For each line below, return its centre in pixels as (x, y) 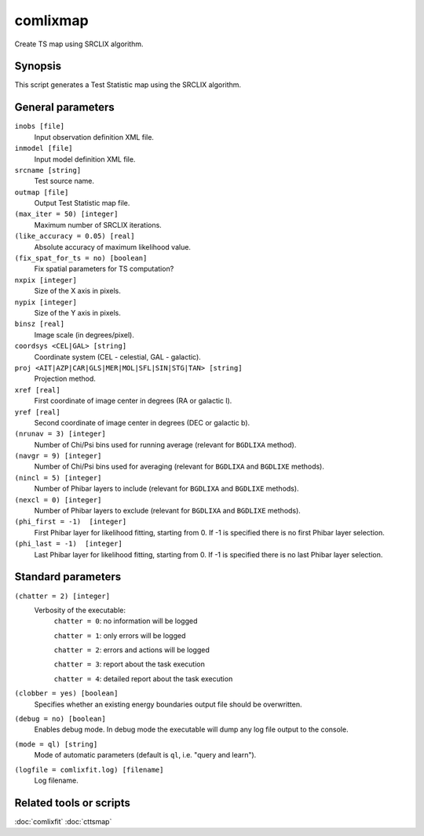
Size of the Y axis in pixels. (77, 313)
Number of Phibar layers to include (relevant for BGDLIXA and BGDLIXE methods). (166, 489)
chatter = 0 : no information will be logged (126, 621)
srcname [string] (48, 170)
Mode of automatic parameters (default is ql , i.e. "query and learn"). (145, 755)
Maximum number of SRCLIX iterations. (98, 225)
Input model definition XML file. (85, 159)
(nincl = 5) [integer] (58, 478)
